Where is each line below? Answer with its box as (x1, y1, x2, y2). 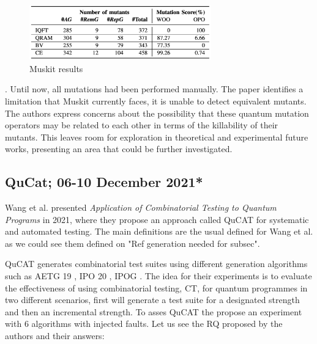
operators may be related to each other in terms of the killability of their (5, 119, 278, 131)
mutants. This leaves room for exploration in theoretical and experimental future (5, 130, 308, 143)
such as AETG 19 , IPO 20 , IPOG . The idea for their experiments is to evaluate (5, 269, 312, 282)
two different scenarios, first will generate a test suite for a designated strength (5, 293, 300, 306)
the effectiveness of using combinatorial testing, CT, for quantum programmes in (5, 281, 308, 294)
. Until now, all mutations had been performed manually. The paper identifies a (5, 82, 304, 95)
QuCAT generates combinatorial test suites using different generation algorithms (5, 257, 308, 270)
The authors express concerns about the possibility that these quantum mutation (5, 106, 309, 119)
